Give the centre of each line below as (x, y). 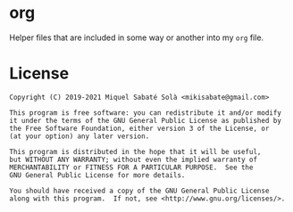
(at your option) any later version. (80, 136)
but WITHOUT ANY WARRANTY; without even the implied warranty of (133, 159)
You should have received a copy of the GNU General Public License (139, 191)
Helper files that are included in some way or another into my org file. (137, 37)
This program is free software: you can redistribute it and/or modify (145, 113)
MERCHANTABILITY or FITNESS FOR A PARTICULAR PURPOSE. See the (131, 167)
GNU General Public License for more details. (97, 175)
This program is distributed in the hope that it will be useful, (135, 151)
